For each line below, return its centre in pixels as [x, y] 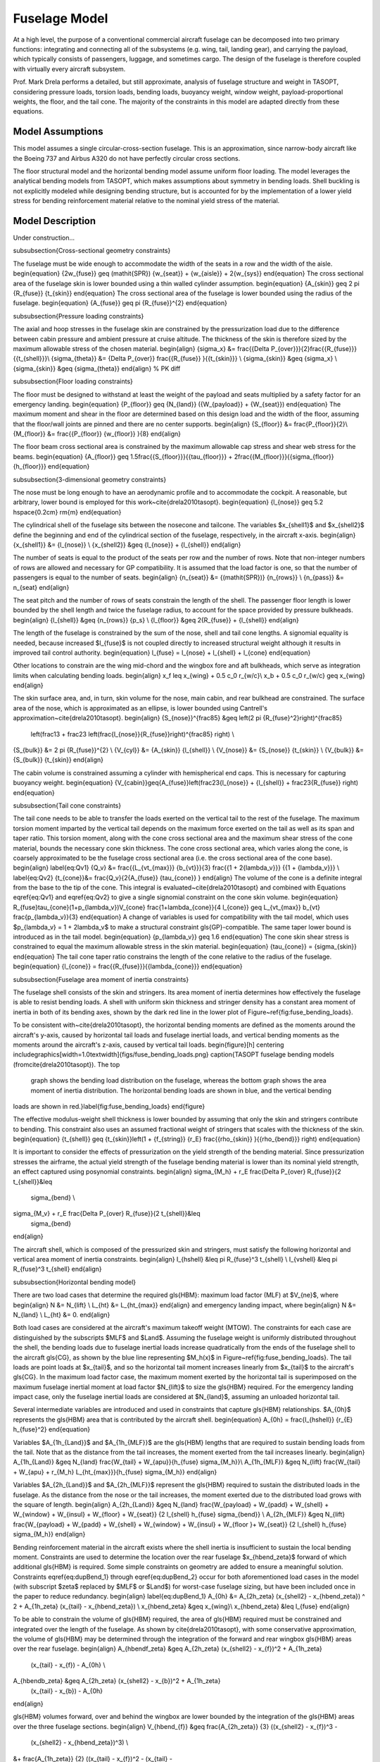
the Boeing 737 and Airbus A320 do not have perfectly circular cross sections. [127, 158]
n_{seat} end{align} [41, 587]
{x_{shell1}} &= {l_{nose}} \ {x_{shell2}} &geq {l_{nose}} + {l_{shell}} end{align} [127, 544]
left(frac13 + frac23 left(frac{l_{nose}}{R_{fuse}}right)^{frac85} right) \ [133, 734]
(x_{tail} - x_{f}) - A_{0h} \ [68, 1665]
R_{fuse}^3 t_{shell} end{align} [57, 1269]
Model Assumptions [58, 131]
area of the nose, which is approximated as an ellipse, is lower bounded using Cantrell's [140, 708]
